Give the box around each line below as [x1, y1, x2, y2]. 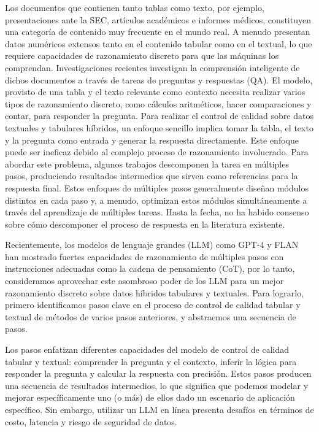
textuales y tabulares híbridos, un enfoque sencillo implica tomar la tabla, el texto [5, 121, 313, 134]
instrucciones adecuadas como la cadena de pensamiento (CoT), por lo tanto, [5, 262, 295, 275]
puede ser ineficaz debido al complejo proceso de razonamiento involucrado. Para [5, 145, 309, 158]
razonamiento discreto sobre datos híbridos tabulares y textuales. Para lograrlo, [5, 286, 304, 299]
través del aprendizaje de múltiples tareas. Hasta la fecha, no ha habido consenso [5, 206, 309, 218]
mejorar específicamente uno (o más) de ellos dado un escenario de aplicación [5, 391, 295, 404]
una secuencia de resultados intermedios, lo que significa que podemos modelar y [5, 379, 309, 391]
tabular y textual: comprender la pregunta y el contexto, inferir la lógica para [5, 355, 297, 368]
